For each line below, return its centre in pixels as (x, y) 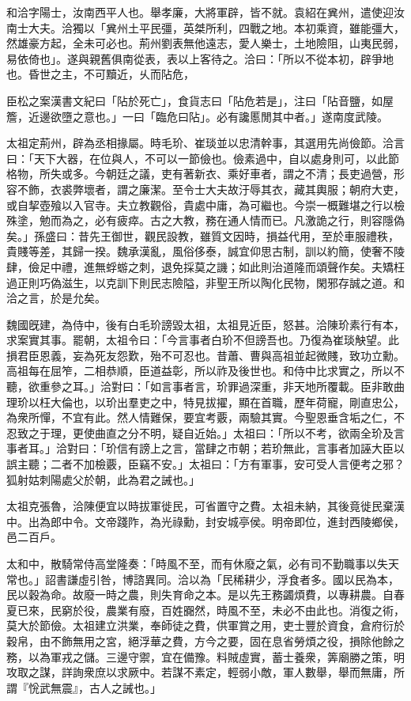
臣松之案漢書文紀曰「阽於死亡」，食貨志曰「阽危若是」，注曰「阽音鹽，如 (194, 100)
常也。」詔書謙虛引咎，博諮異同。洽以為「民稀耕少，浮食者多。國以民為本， (203, 579)
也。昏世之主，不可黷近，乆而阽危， (100, 74)
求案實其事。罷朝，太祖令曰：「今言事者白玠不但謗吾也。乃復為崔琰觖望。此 (203, 340)
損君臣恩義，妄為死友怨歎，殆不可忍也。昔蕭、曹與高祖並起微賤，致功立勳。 (205, 355)
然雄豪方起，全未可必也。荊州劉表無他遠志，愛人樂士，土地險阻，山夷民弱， (205, 43)
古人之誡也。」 (125, 687)
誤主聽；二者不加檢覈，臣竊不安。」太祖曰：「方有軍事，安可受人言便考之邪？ (205, 464)
